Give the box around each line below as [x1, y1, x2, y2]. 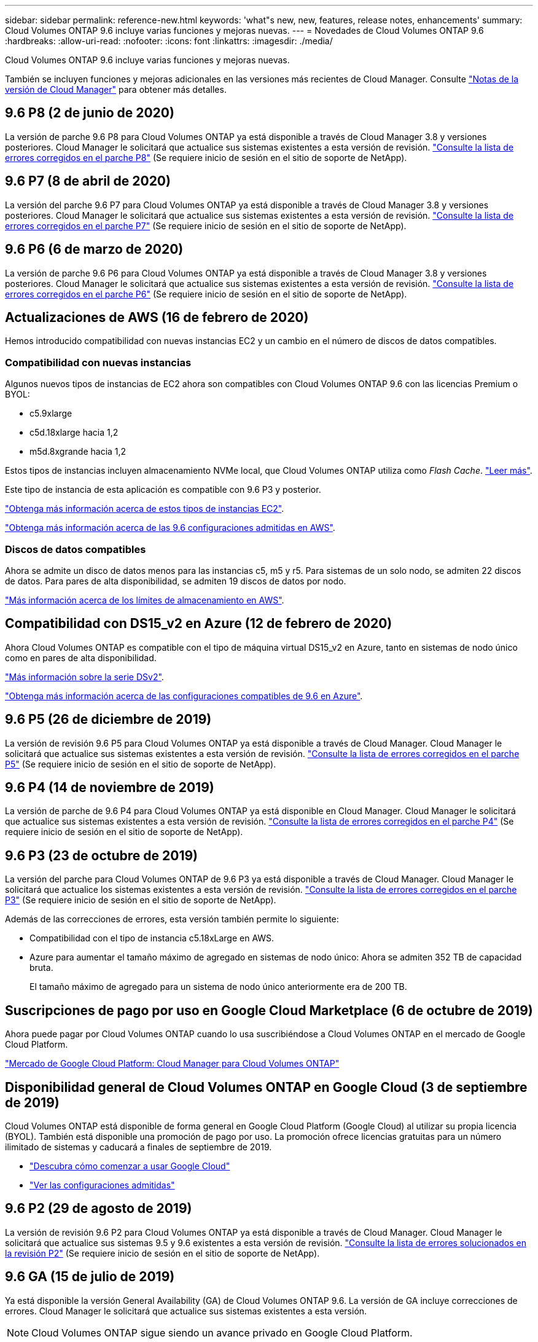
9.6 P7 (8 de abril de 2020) [5, 173, 171, 189]
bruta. [29, 962, 53, 973]
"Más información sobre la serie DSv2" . [5, 671, 164, 682]
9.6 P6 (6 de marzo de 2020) [5, 241, 184, 257]
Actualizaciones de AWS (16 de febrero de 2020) [5, 309, 309, 325]
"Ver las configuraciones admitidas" [29, 1179, 175, 1190]
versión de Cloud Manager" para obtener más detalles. [5, 84, 227, 95]
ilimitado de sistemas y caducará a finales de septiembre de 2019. [5, 1141, 272, 1152]
